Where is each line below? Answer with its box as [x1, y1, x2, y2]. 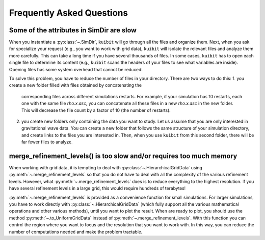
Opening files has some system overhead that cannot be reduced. [9, 66, 143, 72]
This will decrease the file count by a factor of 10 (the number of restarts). [21, 107, 171, 113]
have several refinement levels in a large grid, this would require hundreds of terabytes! [9, 186, 186, 191]
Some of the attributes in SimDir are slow [9, 26, 137, 34]
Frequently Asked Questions [9, 7, 128, 18]
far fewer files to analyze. [21, 139, 73, 145]
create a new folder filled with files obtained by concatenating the [9, 82, 142, 88]
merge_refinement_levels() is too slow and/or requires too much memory [9, 152, 238, 160]
